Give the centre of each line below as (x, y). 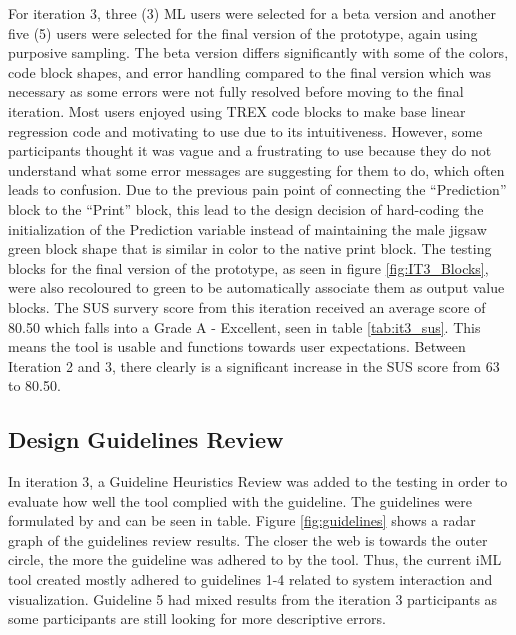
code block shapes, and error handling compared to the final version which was (250, 71)
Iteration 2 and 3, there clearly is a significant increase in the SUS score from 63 (254, 365)
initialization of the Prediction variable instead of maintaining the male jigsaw (247, 228)
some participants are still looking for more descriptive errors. (197, 618)
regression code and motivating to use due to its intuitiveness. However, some (245, 130)
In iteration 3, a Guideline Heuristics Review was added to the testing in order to (258, 481)
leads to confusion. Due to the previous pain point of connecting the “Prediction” (257, 189)
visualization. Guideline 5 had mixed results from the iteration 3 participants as (253, 598)
